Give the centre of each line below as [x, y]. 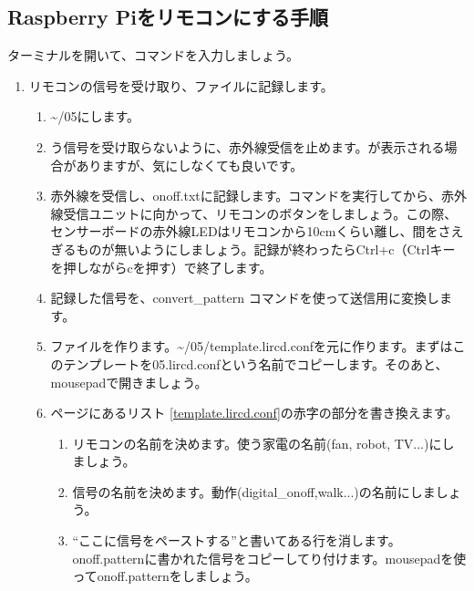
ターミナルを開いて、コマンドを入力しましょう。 [154, 55]
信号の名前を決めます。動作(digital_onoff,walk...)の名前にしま [254, 491]
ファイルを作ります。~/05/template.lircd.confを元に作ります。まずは [252, 346]
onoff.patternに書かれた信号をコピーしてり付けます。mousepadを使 [269, 558]
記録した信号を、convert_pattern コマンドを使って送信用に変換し [245, 298]
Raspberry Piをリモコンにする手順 [168, 17]
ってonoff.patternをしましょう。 [165, 576]
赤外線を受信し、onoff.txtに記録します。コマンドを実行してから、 [246, 196]
